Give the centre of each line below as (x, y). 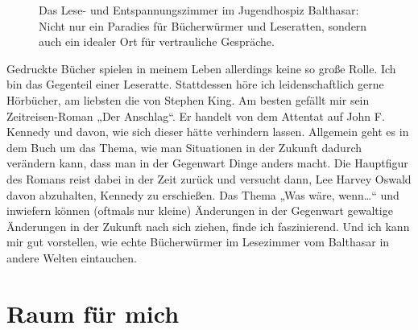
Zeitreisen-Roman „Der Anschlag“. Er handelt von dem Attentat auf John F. (196, 115)
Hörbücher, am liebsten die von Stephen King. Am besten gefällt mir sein (188, 99)
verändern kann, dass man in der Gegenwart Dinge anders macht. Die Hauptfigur (207, 163)
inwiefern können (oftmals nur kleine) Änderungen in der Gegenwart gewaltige (200, 210)
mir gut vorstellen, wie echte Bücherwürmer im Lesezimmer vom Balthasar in (198, 242)
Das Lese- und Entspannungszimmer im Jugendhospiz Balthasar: (199, 10)
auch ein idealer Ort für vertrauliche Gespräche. (157, 41)
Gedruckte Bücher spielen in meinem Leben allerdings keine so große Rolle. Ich (201, 68)
